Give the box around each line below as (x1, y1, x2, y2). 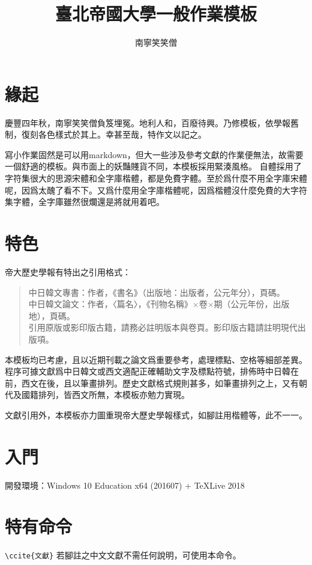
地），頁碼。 (28, 309, 75, 322)
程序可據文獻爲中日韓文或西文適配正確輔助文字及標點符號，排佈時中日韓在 (5, 365, 299, 377)
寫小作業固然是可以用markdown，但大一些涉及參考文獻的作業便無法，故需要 (5, 148, 304, 160)
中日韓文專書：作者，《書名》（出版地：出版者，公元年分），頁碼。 (28, 286, 285, 298)
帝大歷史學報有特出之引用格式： (5, 265, 131, 278)
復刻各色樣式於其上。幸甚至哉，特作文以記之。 (21, 128, 206, 141)
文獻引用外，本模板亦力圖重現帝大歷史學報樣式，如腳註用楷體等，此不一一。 (5, 408, 307, 421)
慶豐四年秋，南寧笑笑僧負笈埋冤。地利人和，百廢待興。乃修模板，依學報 (5, 116, 290, 129)
